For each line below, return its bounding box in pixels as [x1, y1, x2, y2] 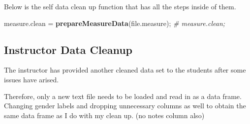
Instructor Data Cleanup [4, 42, 133, 57]
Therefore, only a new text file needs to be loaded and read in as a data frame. [4, 91, 242, 101]
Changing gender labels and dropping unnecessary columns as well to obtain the [4, 100, 246, 111]
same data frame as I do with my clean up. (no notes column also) [4, 110, 205, 120]
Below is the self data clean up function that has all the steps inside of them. [4, 1, 236, 11]
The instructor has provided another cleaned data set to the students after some [4, 65, 246, 75]
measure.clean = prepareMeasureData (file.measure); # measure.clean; [4, 18, 225, 28]
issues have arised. [4, 74, 59, 84]
